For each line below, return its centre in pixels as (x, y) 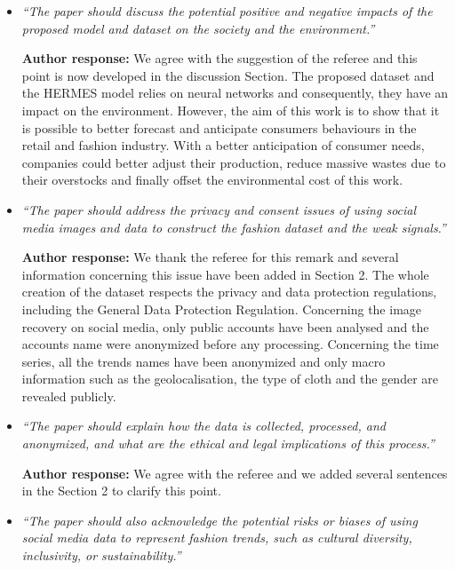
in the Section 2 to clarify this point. (121, 491)
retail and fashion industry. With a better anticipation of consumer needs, (223, 145)
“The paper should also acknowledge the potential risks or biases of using (220, 520)
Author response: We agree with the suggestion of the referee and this (220, 58)
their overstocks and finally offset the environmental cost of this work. (212, 180)
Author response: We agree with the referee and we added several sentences (235, 473)
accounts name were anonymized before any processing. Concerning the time (230, 344)
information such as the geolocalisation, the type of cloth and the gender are (230, 379)
